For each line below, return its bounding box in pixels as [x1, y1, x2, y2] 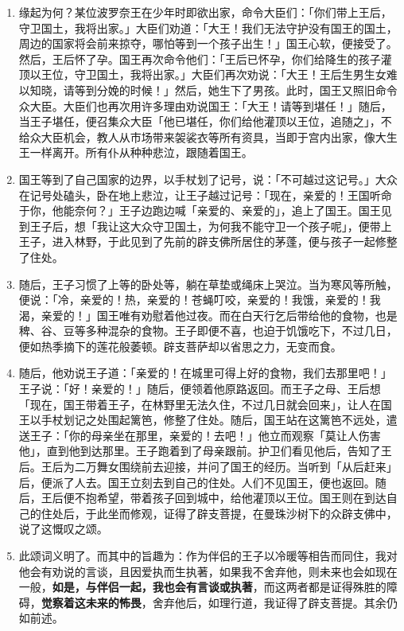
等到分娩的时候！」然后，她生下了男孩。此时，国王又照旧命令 [74, 81, 398, 98]
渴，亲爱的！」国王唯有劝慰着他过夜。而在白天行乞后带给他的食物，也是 [18, 306, 398, 323]
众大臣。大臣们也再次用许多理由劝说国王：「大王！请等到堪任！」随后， [18, 97, 392, 114]
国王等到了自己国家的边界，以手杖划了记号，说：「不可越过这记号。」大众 [18, 170, 398, 187]
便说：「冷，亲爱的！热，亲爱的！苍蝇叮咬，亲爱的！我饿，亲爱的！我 [18, 291, 381, 308]
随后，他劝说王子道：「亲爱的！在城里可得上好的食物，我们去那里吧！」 [18, 364, 392, 381]
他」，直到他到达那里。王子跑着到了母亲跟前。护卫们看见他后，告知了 [18, 442, 381, 459]
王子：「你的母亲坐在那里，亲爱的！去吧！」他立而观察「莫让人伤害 [29, 427, 381, 443]
